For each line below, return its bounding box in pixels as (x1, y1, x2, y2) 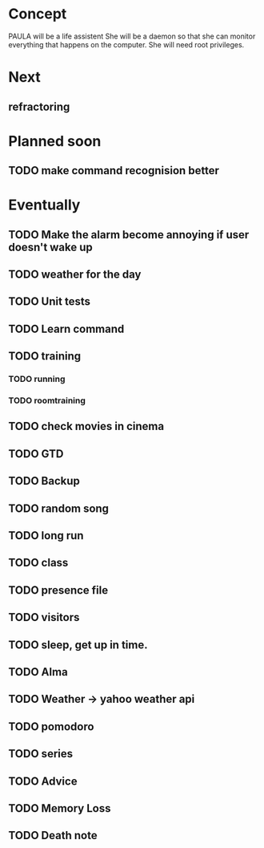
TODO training (8, 350, 82, 363)
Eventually (8, 196, 81, 214)
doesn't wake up (8, 240, 94, 254)
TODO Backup (8, 474, 80, 488)
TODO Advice (8, 774, 78, 788)
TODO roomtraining (8, 395, 86, 406)
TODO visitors (8, 611, 80, 624)
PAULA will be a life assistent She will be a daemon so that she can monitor (8, 31, 256, 41)
